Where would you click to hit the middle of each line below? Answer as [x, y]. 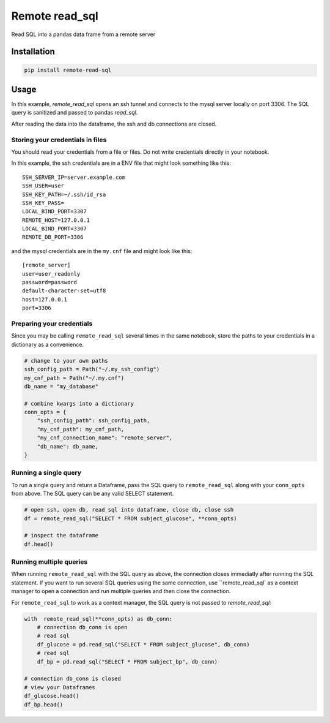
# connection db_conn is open [82, 627]
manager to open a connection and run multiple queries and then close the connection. [121, 591]
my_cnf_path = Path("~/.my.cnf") [74, 378]
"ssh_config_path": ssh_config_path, [94, 421]
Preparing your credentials [52, 324]
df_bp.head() [44, 704]
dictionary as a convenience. [48, 344]
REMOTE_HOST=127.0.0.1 [56, 220]
